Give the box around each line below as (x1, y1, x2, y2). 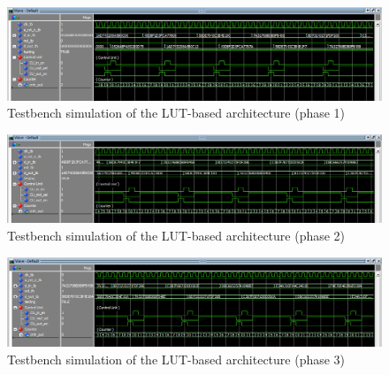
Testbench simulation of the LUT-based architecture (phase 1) (7, 103, 346, 122)
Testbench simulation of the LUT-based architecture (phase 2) (7, 226, 346, 244)
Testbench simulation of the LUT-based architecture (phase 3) (7, 349, 346, 368)
